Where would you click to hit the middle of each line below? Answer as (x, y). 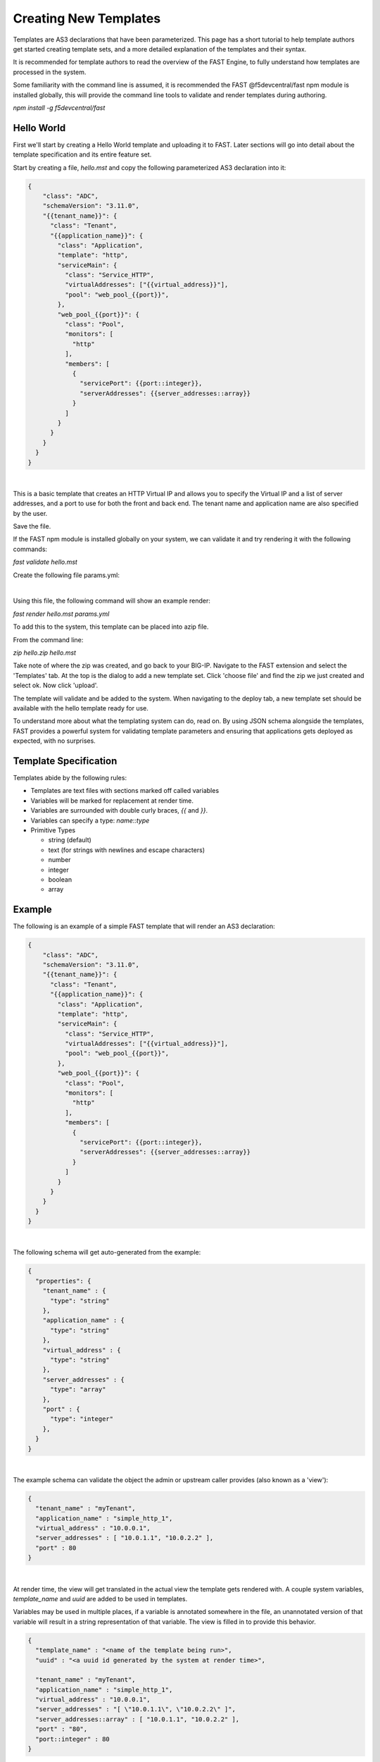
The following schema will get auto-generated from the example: (107, 1252)
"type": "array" (78, 1390)
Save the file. (32, 526)
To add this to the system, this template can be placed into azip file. (111, 627)
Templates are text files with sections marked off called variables (125, 791)
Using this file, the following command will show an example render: (112, 601)
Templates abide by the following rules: (70, 777)
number (59, 860)
